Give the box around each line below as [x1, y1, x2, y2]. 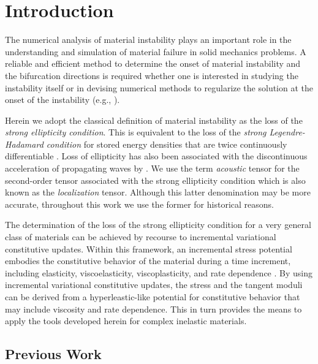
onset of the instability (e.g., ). [5, 93, 120, 106]
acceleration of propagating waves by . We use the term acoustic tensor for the [5, 162, 300, 175]
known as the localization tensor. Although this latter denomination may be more [5, 186, 311, 199]
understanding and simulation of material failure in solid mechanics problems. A [5, 45, 306, 58]
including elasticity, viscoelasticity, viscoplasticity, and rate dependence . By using [5, 266, 313, 279]
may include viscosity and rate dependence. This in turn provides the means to [5, 302, 302, 315]
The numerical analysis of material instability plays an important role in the [5, 33, 292, 46]
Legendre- [269, 126, 305, 138]
